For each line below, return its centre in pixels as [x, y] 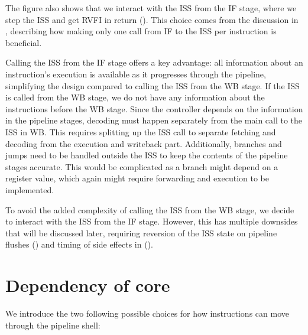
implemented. [30, 189]
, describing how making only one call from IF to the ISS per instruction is [141, 31]
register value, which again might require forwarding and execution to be [137, 178]
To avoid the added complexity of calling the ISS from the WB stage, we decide [150, 209]
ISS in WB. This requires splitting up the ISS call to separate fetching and [141, 131]
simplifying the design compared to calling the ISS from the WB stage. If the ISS [153, 85]
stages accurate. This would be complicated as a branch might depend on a [142, 166]
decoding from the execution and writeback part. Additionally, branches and [144, 143]
